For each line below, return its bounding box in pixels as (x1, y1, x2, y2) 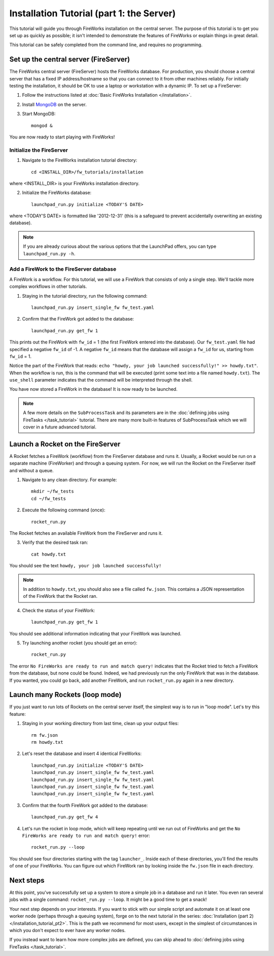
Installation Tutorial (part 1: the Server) (9, 8, 176, 19)
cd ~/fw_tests (31, 496, 66, 501)
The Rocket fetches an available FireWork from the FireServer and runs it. (9, 530, 163, 536)
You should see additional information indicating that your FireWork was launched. (9, 630, 182, 636)
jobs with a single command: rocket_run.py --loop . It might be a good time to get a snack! (9, 896, 207, 903)
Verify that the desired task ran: (22, 539, 88, 545)
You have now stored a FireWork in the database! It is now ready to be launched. (9, 386, 178, 392)
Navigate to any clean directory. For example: (22, 477, 117, 483)
